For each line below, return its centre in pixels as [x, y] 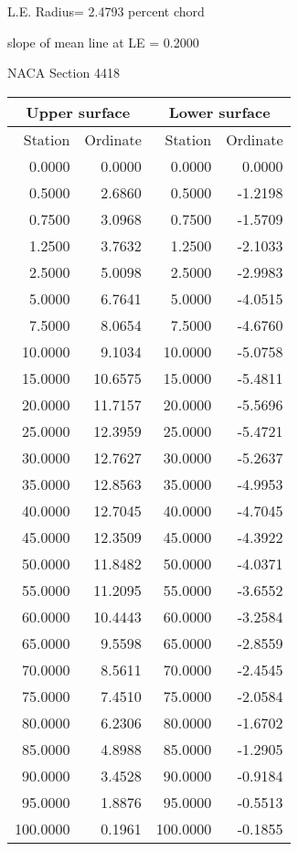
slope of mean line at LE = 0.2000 [103, 42]
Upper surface [78, 112]
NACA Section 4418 [64, 73]
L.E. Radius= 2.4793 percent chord [106, 11]
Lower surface [219, 112]
